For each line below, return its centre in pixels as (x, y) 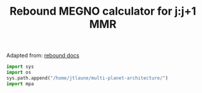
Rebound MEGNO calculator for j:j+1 (103, 11)
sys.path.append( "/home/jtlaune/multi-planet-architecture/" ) (87, 78)
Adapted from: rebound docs (43, 56)
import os (19, 73)
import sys (20, 67)
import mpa (20, 84)
